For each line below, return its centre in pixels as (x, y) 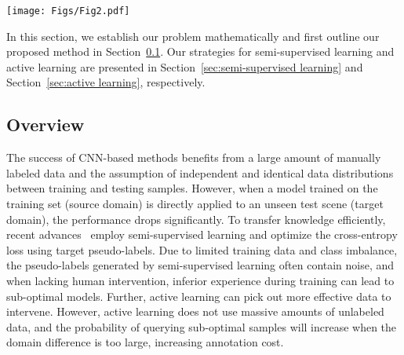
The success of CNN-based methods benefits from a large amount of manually (194, 157)
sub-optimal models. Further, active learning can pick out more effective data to (199, 296)
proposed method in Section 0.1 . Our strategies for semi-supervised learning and (200, 51)
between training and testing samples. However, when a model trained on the (192, 188)
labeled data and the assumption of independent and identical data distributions (200, 172)
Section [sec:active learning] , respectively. (106, 82)
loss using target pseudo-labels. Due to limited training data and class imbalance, (202, 249)
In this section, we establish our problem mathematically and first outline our (193, 36)
